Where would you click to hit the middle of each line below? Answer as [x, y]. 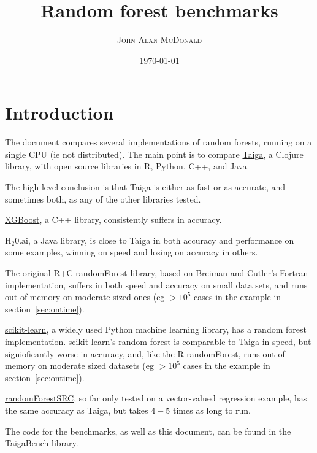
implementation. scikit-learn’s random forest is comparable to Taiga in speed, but [158, 341]
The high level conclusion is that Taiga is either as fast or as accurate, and [145, 187]
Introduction [59, 113]
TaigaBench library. [42, 443]
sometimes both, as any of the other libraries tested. [103, 199]
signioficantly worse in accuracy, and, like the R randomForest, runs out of [145, 353]
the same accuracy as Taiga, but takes [77, 410]
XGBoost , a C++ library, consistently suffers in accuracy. [113, 219]
